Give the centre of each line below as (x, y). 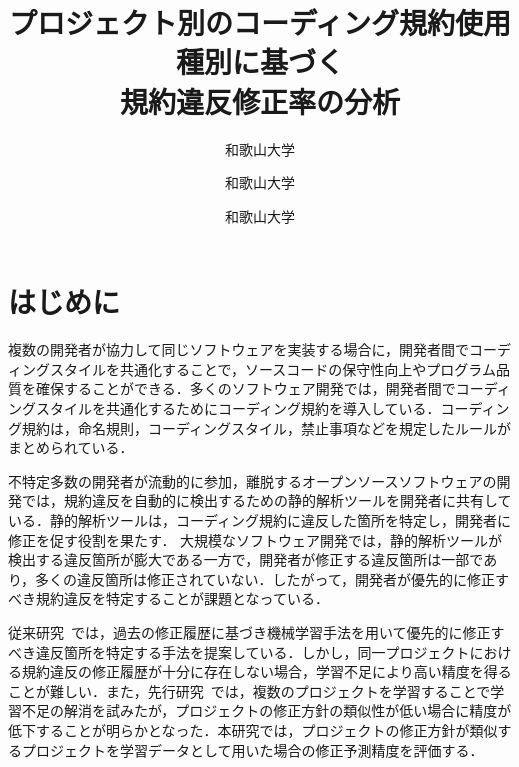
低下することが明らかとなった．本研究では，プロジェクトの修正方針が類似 (253, 729)
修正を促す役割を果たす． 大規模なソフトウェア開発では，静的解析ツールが (255, 539)
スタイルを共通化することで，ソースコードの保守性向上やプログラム (272, 368)
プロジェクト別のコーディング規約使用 (260, 22)
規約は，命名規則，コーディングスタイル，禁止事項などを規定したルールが (266, 427)
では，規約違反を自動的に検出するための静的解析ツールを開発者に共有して (266, 500)
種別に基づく (259, 61)
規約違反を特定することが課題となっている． (182, 598)
